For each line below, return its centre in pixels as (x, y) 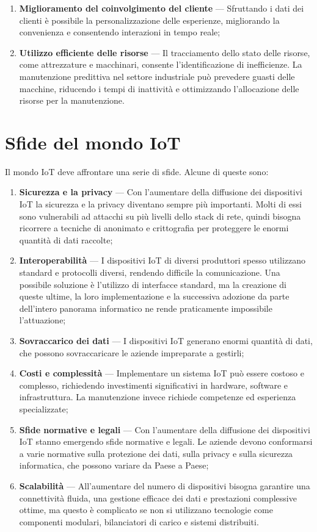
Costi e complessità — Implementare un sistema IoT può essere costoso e (162, 373)
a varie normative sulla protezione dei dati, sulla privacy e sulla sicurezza (156, 453)
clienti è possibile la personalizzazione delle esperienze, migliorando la (149, 20)
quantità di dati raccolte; (66, 239)
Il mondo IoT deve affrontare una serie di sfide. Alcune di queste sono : (137, 171)
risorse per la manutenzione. (72, 100)
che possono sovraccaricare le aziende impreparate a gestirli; (132, 352)
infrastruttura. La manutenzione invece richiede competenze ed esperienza (158, 397)
